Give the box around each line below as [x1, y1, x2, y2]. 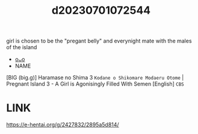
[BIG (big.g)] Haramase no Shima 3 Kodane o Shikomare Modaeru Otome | [6, 74, 184, 81]
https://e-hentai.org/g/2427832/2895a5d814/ [6, 121, 119, 129]
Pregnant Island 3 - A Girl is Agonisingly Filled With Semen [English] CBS [6, 80, 185, 87]
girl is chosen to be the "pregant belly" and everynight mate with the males [6, 37, 192, 45]
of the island [6, 44, 37, 51]
